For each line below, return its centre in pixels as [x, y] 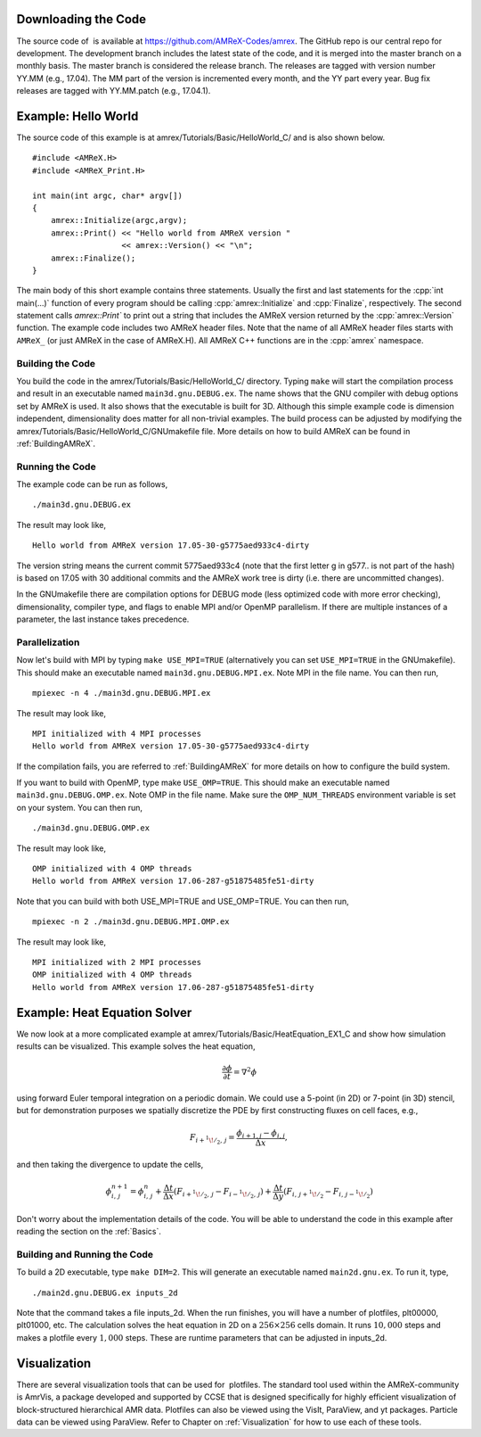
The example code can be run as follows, [92, 484]
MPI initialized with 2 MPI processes [117, 962]
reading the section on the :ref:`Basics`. [89, 1232]
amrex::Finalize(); [93, 258]
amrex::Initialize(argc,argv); [119, 220]
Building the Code [56, 363]
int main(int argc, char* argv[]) [107, 195]
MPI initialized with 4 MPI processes [117, 733]
